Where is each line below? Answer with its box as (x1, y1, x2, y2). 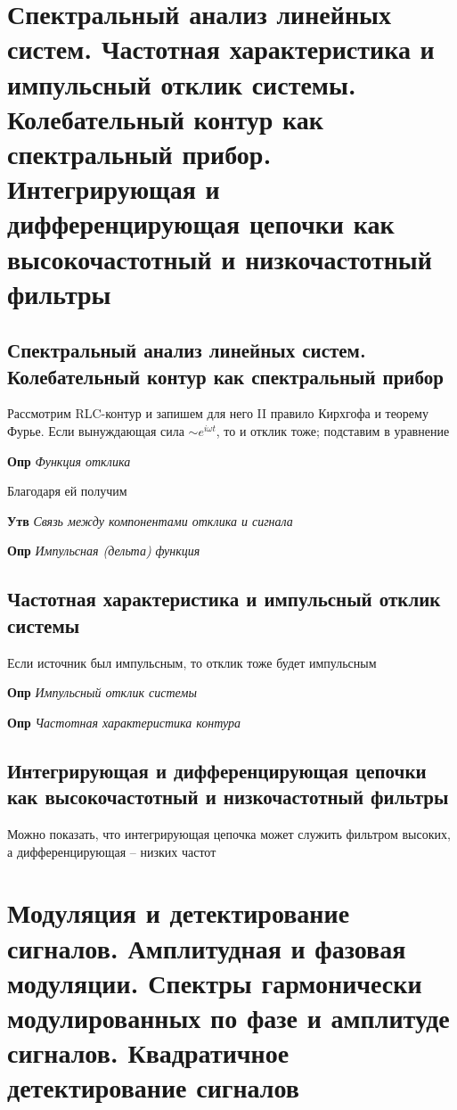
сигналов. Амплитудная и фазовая (7, 929, 406, 966)
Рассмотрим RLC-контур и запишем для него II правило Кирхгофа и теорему (7, 404, 428, 423)
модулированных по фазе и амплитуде (7, 999, 450, 1035)
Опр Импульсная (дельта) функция (7, 541, 200, 560)
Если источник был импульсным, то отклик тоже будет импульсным (7, 653, 377, 671)
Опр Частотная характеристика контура (7, 712, 241, 731)
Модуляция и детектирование (7, 894, 350, 931)
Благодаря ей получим (7, 481, 127, 500)
